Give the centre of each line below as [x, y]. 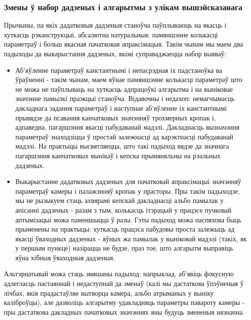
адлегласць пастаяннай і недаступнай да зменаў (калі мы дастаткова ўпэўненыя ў [124, 283]
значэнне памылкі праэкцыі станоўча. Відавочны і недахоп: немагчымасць [125, 98]
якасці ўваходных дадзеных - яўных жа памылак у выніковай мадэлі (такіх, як [131, 238]
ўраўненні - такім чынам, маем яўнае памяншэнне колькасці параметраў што [129, 79]
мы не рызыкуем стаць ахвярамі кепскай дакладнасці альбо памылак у [119, 200]
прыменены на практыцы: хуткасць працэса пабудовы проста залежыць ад [125, 229]
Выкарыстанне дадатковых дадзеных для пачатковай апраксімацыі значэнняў [128, 181]
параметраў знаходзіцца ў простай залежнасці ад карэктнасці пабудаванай [124, 136]
